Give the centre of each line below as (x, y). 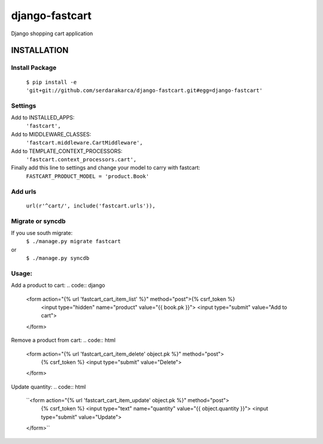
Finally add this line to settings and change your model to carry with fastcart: (106, 168)
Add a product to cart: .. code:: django (58, 285)
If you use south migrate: (42, 232)
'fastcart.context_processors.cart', (81, 159)
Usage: (22, 273)
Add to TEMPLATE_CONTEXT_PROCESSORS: (67, 151)
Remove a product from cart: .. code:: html (63, 340)
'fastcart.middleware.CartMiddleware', (84, 143)
